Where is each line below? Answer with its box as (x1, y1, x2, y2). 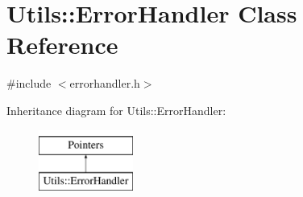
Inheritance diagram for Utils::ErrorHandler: (6, 101, 226, 118)
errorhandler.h (69, 75, 140, 92)
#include (6, 75, 52, 92)
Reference (6, 28, 118, 61)
